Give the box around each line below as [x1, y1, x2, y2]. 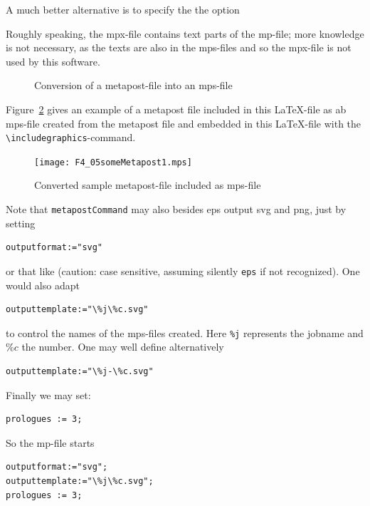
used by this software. [6, 53, 100, 68]
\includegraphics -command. [6, 130, 136, 145]
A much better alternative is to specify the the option [6, 2, 240, 16]
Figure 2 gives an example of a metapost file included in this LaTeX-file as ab [6, 101, 347, 116]
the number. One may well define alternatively [21, 339, 224, 354]
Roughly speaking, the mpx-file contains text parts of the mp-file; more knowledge [6, 26, 364, 41]
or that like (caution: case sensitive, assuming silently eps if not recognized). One [6, 263, 360, 278]
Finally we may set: [6, 387, 91, 402]
